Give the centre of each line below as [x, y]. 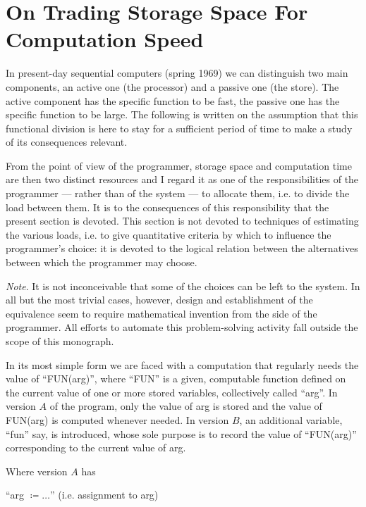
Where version [37, 471]
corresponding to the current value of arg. [96, 447]
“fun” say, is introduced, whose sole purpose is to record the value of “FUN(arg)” [181, 433]
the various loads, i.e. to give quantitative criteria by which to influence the [169, 234]
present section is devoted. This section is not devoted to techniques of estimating [182, 221]
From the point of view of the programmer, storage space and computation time [179, 165]
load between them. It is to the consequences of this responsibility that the [167, 207]
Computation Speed [105, 39]
